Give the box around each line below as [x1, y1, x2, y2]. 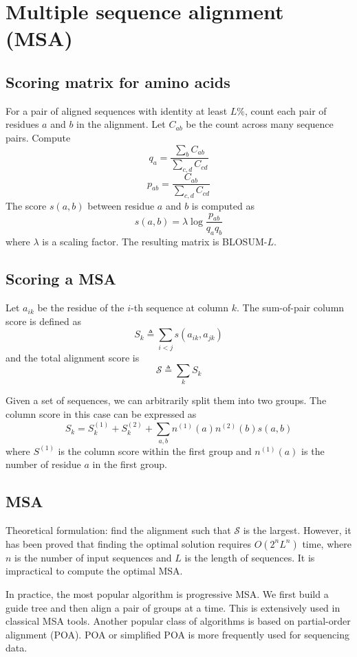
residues [6, 117, 39, 131]
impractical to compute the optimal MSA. [6, 564, 183, 578]
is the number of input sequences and [14, 550, 172, 564]
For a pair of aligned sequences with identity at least [6, 103, 228, 118]
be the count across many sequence [186, 117, 334, 131]
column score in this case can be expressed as [6, 407, 197, 421]
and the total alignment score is [6, 350, 140, 364]
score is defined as [6, 313, 81, 328]
